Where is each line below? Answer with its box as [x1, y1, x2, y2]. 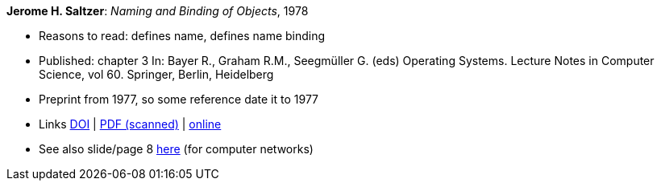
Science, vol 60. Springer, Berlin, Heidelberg [39, 67, 274, 81]
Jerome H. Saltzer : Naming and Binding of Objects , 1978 [6, 4, 309, 18]
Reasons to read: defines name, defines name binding [39, 29, 326, 43]
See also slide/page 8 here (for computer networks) [39, 142, 314, 156]
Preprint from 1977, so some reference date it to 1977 [39, 92, 319, 106]
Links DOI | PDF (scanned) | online [39, 117, 222, 131]
